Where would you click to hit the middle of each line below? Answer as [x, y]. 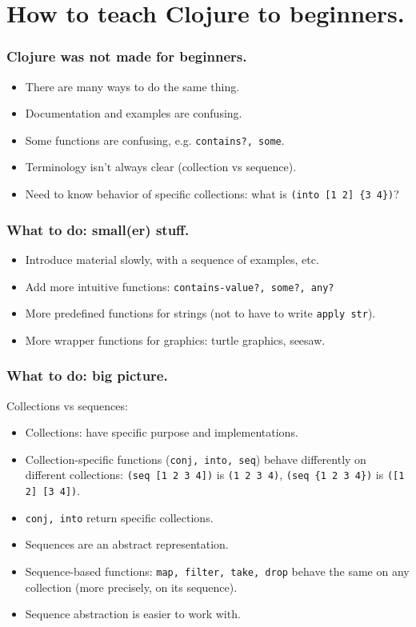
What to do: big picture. [87, 375]
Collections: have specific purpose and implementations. [162, 432]
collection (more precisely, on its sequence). [131, 587]
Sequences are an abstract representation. [127, 544]
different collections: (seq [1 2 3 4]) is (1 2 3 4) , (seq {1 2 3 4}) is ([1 [215, 475]
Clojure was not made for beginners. [127, 56]
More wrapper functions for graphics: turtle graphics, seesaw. [175, 339]
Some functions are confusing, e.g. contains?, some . [155, 140]
